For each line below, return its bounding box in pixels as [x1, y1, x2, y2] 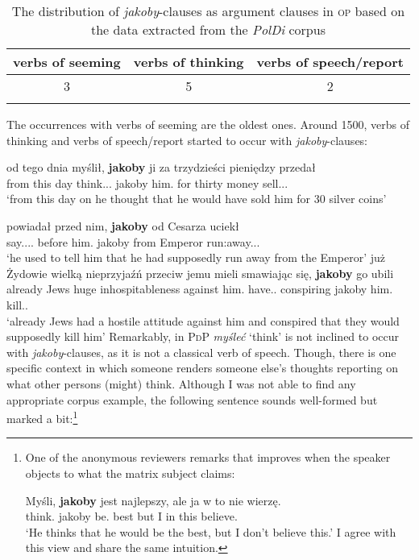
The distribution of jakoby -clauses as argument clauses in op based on [11, 2, 405, 20]
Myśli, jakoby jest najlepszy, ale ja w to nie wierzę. [25, 492, 281, 508]
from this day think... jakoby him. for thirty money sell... [6, 174, 288, 191]
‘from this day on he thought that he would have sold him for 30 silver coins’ [6, 190, 387, 207]
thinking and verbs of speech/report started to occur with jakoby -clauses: [6, 131, 368, 148]
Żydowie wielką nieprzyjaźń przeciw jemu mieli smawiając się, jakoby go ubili [6, 264, 394, 281]
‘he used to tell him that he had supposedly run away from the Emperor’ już [6, 249, 385, 266]
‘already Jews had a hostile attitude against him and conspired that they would [6, 312, 400, 329]
